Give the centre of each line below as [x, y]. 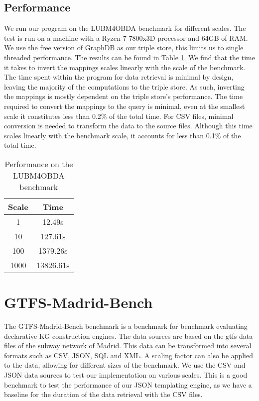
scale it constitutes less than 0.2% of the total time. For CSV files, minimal [119, 116]
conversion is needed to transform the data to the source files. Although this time [128, 126]
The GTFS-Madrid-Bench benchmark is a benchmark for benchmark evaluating [126, 326]
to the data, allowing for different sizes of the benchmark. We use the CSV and [125, 365]
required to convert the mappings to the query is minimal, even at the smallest [125, 106]
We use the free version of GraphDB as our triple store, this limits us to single [124, 48]
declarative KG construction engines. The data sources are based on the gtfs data [129, 336]
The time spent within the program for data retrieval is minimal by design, [119, 77]
